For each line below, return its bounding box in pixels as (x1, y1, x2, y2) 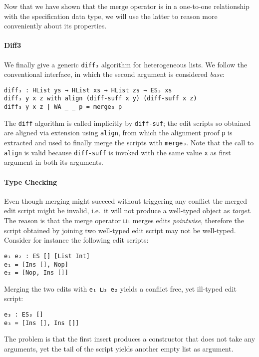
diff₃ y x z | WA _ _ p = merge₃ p (4, 103, 122, 111)
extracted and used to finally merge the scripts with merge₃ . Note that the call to (4, 137, 254, 148)
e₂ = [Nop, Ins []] (4, 269, 68, 277)
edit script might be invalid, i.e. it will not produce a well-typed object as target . (4, 205, 252, 216)
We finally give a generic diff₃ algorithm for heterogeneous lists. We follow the (4, 59, 248, 69)
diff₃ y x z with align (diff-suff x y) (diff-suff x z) (4, 95, 197, 102)
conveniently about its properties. (4, 20, 107, 31)
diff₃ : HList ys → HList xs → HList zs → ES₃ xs (4, 86, 172, 94)
